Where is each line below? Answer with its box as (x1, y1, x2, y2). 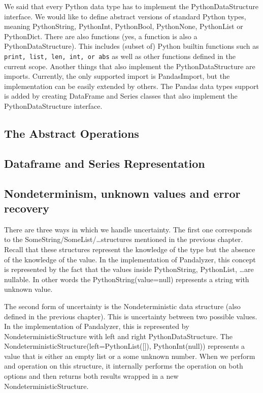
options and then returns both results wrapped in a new (4, 371, 179, 381)
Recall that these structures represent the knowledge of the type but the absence (4, 244, 255, 254)
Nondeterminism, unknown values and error (4, 185, 241, 201)
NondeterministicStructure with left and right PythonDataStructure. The (4, 330, 233, 341)
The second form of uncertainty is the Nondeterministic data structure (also (4, 300, 241, 311)
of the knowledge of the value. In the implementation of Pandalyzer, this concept (4, 254, 256, 264)
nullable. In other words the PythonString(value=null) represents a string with (4, 274, 249, 284)
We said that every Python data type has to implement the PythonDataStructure (4, 1, 259, 11)
